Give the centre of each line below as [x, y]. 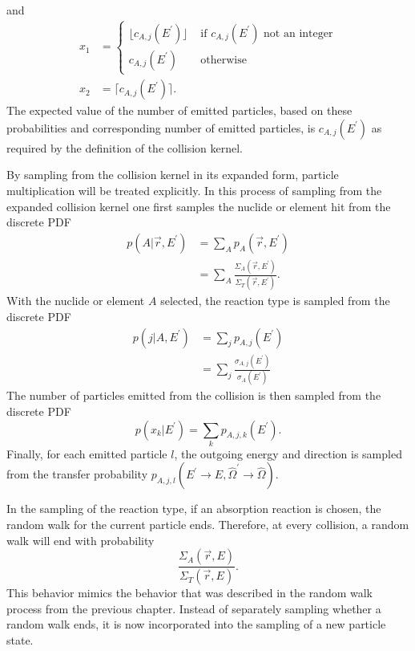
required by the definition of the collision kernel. [125, 147]
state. [20, 639]
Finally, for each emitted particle [87, 453]
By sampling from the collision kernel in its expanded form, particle [173, 175]
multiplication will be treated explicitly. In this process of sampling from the [194, 190]
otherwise [224, 60]
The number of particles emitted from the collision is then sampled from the [194, 395]
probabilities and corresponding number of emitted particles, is [161, 127]
